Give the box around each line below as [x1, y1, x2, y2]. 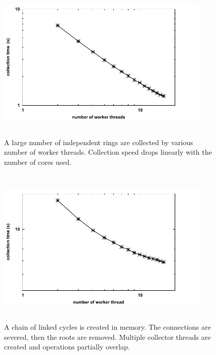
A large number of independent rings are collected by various [4, 137, 193, 147]
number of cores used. [4, 156, 72, 167]
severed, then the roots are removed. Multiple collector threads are [4, 331, 211, 342]
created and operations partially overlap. [4, 341, 130, 352]
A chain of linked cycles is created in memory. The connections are [4, 321, 211, 332]
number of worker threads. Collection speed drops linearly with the [4, 147, 212, 157]
